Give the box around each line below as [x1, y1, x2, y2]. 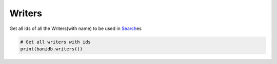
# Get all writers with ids [20, 39, 91, 45]
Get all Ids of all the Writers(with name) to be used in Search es [9, 25, 142, 31]
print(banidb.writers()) [20, 46, 83, 52]
